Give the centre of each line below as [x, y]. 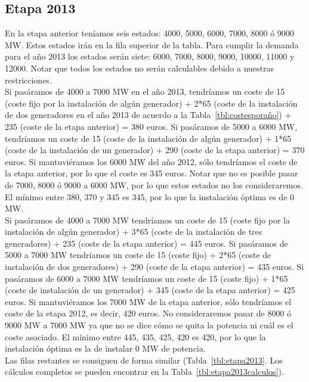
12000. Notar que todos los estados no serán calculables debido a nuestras [140, 68]
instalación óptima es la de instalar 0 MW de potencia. [105, 348]
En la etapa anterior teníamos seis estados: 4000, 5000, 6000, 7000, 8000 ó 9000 [149, 33]
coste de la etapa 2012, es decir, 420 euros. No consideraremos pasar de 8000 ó [148, 313]
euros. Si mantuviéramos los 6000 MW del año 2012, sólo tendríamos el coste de [151, 161]
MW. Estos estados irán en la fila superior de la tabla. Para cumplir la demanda [152, 44]
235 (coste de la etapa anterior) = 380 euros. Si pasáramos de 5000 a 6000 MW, [151, 126]
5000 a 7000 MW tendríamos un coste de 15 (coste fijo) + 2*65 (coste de [138, 255]
